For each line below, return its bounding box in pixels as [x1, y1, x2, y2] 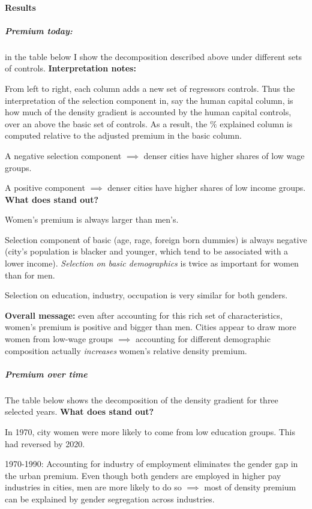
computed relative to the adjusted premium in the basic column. [5, 129, 242, 142]
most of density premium [204, 481, 296, 493]
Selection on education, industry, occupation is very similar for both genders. [5, 289, 288, 301]
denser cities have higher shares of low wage [143, 149, 305, 161]
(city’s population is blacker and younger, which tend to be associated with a [5, 245, 289, 258]
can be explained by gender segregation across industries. [5, 492, 215, 505]
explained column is [220, 117, 293, 130]
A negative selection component [5, 149, 122, 161]
